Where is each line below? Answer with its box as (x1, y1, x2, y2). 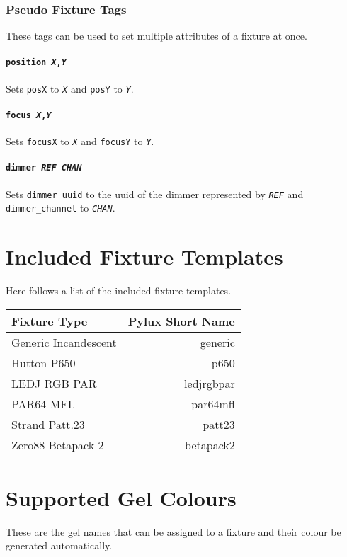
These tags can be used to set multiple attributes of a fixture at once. (6, 28, 307, 43)
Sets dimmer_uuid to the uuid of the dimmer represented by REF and (6, 186, 304, 201)
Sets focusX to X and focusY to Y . (6, 134, 154, 149)
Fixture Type (11, 312, 88, 329)
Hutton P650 (11, 354, 76, 371)
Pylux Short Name (127, 312, 235, 329)
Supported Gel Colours (6, 483, 237, 512)
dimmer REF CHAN (6, 163, 82, 173)
